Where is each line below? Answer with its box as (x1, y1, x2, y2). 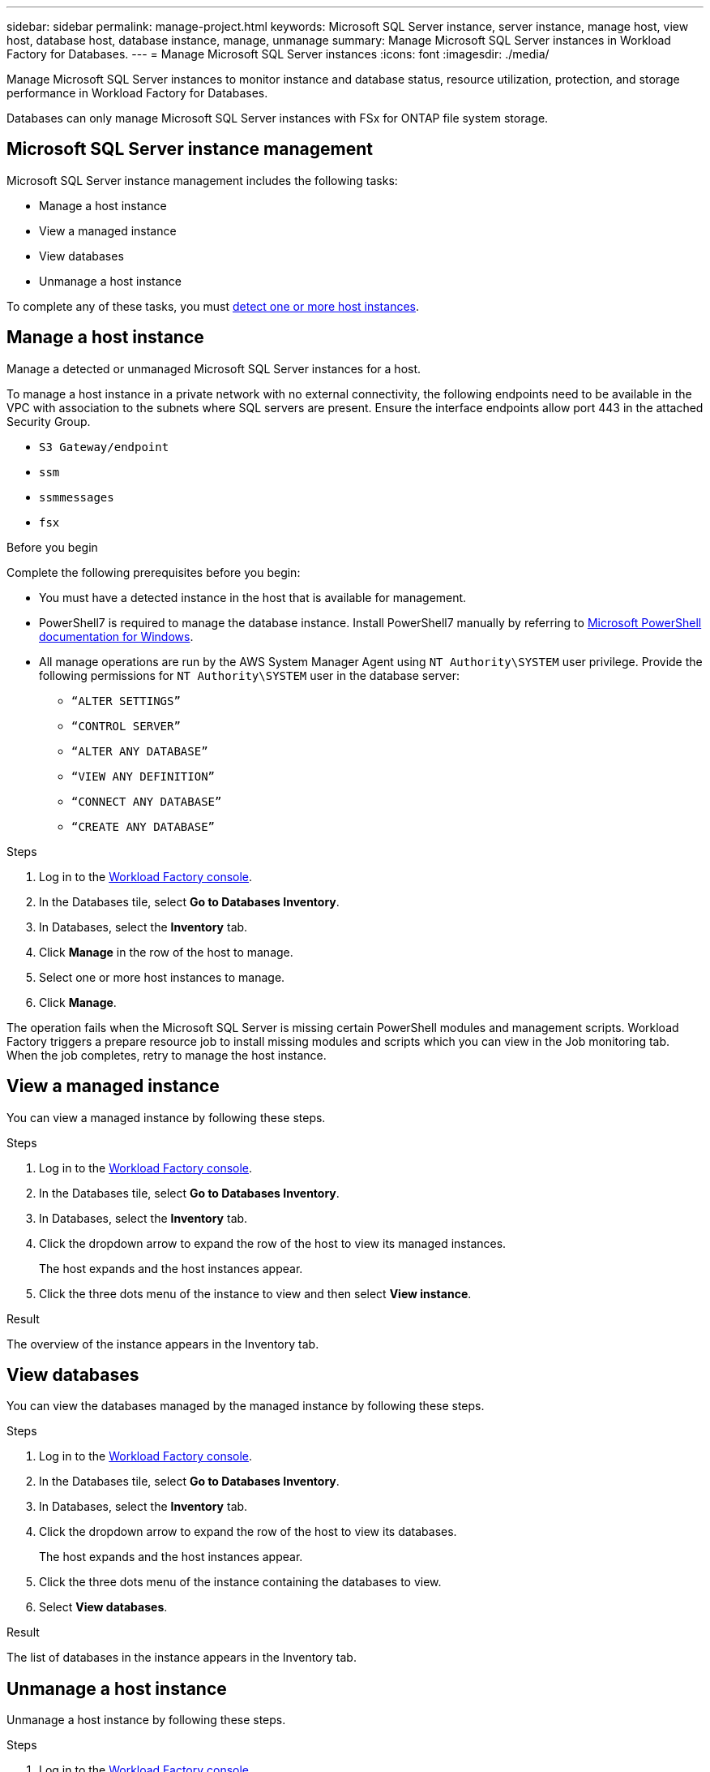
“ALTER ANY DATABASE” (71, 744, 208, 758)
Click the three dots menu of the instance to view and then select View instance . (39, 1286, 472, 1301)
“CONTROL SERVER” (71, 719, 181, 733)
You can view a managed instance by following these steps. (6, 1110, 326, 1125)
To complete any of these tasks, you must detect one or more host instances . (6, 299, 419, 313)
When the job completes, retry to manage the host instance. (6, 1047, 327, 1062)
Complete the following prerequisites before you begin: (6, 565, 301, 579)
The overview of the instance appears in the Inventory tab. (6, 1336, 319, 1351)
